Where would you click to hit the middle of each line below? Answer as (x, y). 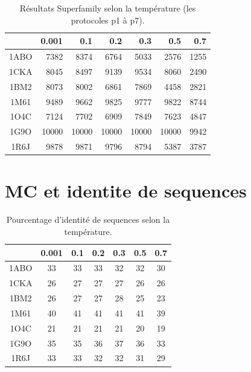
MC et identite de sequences (126, 191)
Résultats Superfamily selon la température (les (108, 8)
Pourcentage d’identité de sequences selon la (88, 220)
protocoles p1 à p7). (108, 20)
